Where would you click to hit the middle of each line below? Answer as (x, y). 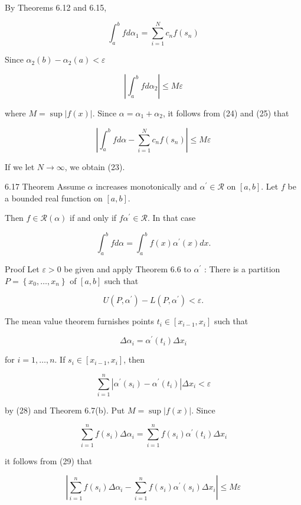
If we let (20, 166)
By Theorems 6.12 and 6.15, (56, 7)
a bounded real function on (54, 198)
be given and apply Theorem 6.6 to (127, 269)
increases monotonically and (146, 186)
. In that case (171, 218)
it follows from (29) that (49, 460)
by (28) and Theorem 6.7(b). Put (65, 410)
